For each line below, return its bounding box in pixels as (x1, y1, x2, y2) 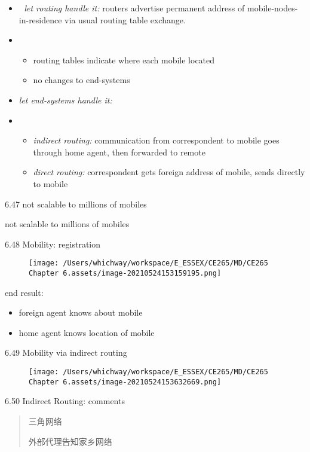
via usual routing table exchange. (65, 13, 186, 26)
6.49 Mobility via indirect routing (5, 346, 127, 359)
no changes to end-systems (33, 74, 130, 86)
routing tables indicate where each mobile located (33, 53, 215, 66)
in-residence (19, 13, 62, 26)
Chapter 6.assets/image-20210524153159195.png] (29, 268, 222, 277)
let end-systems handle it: (19, 93, 112, 106)
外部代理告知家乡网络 (28, 435, 112, 447)
